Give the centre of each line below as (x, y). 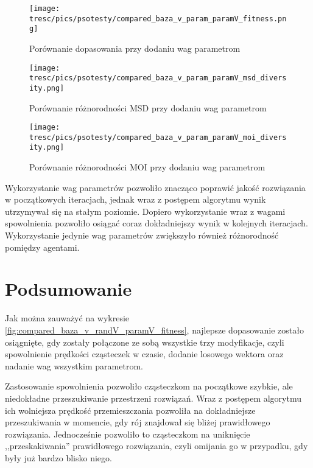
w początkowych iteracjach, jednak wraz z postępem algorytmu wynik (135, 199)
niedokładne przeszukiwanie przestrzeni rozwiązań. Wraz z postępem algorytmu (153, 398)
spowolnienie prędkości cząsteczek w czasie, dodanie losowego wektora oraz (144, 354)
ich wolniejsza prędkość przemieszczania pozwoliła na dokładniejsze (130, 410)
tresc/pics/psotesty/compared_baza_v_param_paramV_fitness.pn (158, 19)
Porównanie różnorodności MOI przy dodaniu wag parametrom (147, 167)
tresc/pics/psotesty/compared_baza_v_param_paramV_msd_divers (158, 78)
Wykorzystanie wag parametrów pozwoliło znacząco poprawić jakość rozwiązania (155, 187)
